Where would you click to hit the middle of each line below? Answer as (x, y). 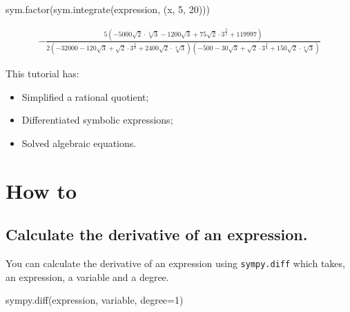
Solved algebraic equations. (79, 143)
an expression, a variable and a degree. (87, 276)
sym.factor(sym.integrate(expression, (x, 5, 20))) (108, 9)
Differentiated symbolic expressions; (97, 120)
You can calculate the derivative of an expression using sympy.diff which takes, (175, 263)
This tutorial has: (42, 74)
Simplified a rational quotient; (85, 96)
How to (41, 190)
